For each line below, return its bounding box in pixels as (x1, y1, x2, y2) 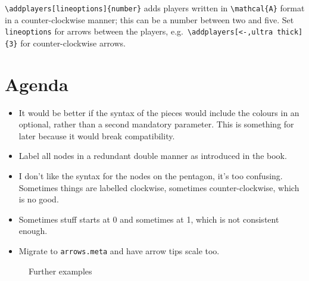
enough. (18, 224, 48, 237)
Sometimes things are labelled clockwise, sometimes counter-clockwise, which (18, 181, 299, 193)
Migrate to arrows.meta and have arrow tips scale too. (18, 245, 220, 257)
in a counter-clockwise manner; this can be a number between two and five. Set (5, 13, 294, 26)
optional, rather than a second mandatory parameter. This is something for (18, 118, 294, 130)
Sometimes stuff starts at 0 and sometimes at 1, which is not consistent (18, 213, 279, 225)
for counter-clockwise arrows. (20, 36, 126, 49)
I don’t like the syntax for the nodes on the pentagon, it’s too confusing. (18, 170, 283, 182)
